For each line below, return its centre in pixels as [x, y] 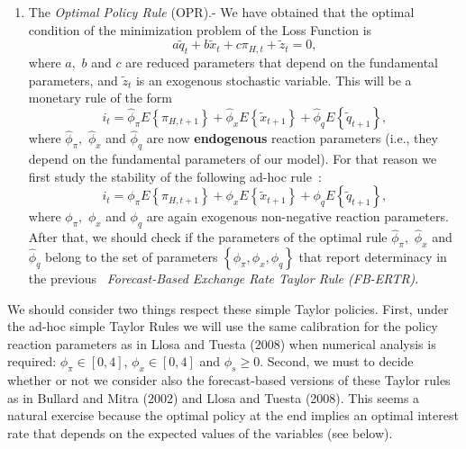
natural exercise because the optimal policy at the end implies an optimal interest [233, 415]
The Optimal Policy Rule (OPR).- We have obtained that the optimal [221, 12]
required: [32, 361]
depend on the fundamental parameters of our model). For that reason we [233, 158]
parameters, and [73, 80]
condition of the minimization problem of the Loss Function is [200, 29]
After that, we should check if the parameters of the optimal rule [208, 237]
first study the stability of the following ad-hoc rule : [175, 176]
